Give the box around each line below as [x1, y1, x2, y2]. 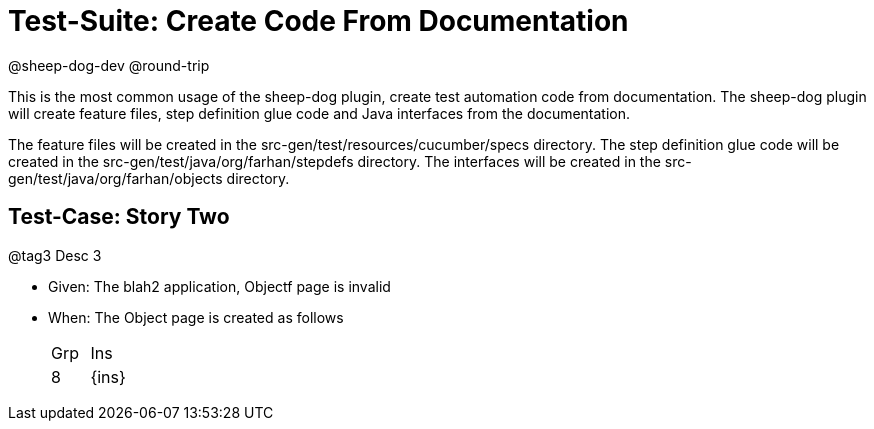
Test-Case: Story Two [8, 204, 230, 230]
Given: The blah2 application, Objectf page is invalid [48, 277, 391, 295]
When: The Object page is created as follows [48, 308, 344, 326]
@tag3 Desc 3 [8, 246, 102, 264]
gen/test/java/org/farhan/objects [8, 169, 223, 187]
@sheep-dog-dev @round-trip [8, 56, 210, 74]
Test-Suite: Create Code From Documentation [8, 4, 629, 38]
